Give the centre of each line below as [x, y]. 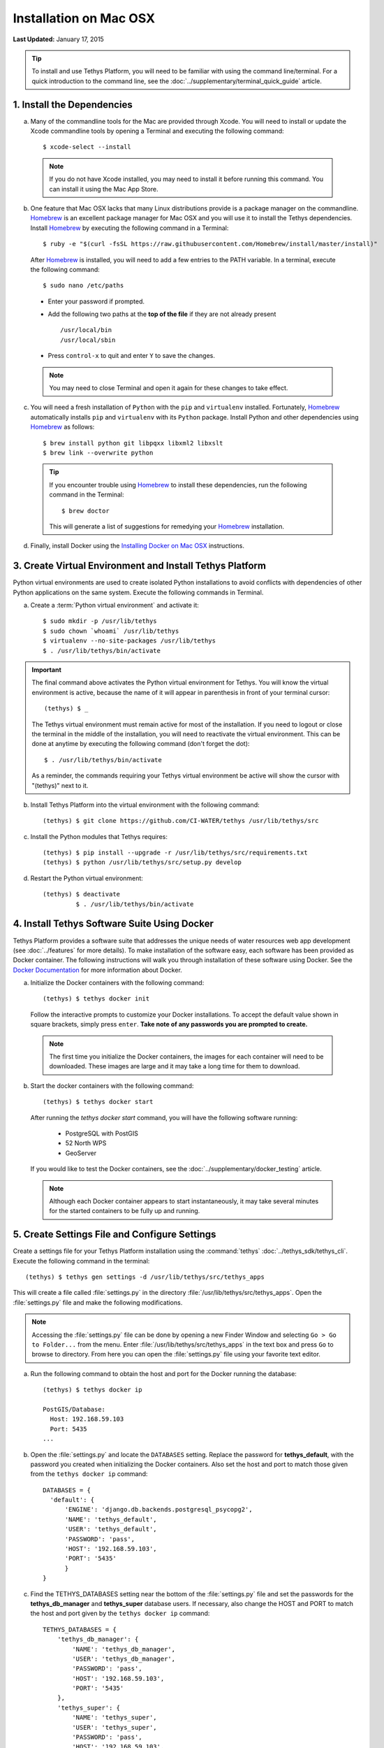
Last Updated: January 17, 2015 [58, 39]
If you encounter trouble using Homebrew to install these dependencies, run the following [178, 485]
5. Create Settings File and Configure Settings [115, 1234]
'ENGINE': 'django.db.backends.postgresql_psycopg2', [158, 1510]
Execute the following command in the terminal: [81, 1261]
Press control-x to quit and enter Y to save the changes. [132, 356]
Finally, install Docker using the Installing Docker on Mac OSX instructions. [137, 546]
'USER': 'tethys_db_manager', [124, 1659]
